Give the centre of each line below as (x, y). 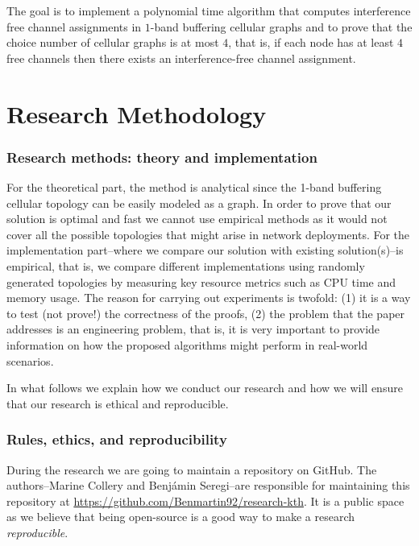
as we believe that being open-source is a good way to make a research (181, 517)
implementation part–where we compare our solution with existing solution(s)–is (205, 250)
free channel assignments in (74, 26)
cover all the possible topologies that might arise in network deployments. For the (208, 234)
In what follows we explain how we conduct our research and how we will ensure (205, 388)
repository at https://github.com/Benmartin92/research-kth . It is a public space (205, 500)
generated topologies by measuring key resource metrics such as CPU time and (201, 281)
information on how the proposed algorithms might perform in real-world (187, 344)
